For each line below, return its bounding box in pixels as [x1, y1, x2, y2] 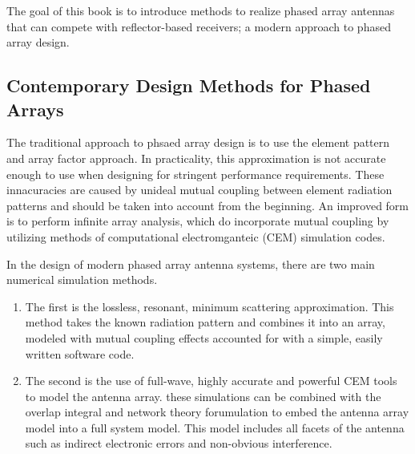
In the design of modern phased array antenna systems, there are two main [6, 255, 375, 272]
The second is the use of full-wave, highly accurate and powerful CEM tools [25, 372, 397, 389]
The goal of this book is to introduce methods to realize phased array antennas [6, 2, 395, 18]
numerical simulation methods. [6, 271, 158, 288]
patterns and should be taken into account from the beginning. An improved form [6, 197, 409, 213]
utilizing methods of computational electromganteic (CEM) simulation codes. [6, 228, 385, 245]
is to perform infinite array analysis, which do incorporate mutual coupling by [6, 213, 389, 229]
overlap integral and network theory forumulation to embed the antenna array [25, 403, 409, 420]
